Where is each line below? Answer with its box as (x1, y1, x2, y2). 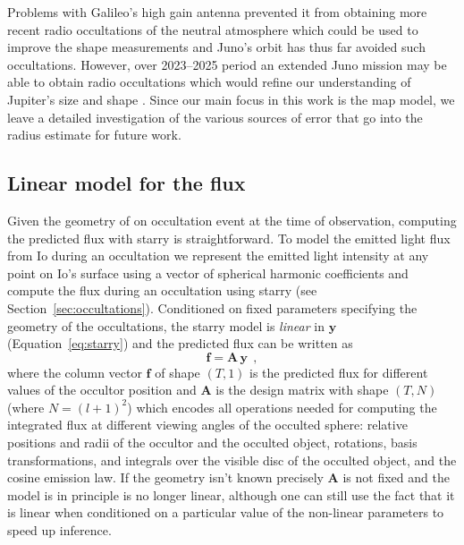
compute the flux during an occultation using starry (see (7, 281, 317, 300)
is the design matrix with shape (215, 380, 389, 399)
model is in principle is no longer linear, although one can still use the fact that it (7, 485, 455, 504)
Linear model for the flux (7, 169, 246, 197)
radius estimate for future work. (7, 125, 181, 144)
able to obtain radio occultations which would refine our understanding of (7, 72, 411, 91)
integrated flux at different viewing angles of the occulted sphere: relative (7, 415, 408, 434)
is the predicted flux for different (249, 362, 428, 381)
